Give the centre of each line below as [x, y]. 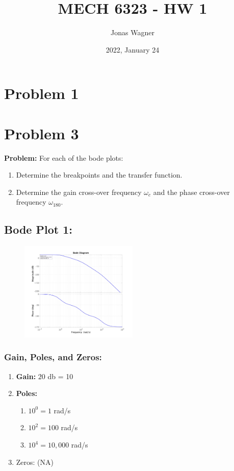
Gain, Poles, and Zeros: [53, 357]
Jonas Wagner [133, 32]
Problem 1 [42, 93]
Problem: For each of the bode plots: [64, 157]
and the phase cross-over [191, 192]
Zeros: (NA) [35, 462]
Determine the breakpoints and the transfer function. [99, 175]
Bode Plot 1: [38, 229]
